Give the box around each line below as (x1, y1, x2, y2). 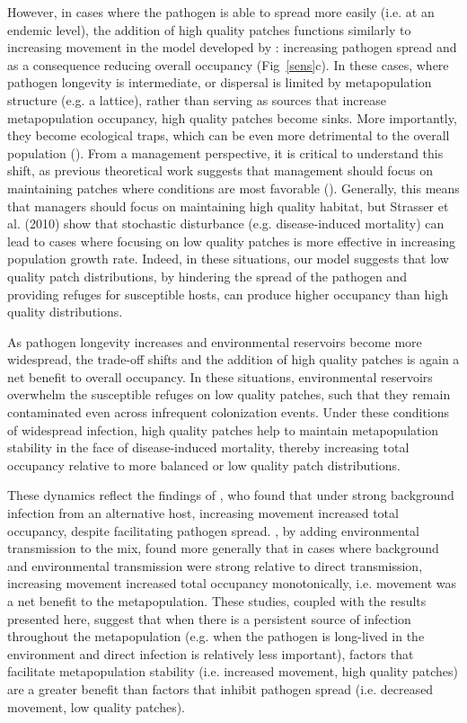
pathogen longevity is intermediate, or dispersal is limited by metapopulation (7, 73, 432, 92)
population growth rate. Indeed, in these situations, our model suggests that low (7, 249, 449, 268)
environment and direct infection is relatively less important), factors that (7, 644, 414, 663)
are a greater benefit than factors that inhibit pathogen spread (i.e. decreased (7, 679, 434, 698)
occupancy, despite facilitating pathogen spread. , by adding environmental (7, 521, 419, 540)
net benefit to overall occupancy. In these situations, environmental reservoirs (7, 367, 433, 386)
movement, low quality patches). (7, 697, 186, 716)
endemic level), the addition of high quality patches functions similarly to (7, 20, 411, 39)
